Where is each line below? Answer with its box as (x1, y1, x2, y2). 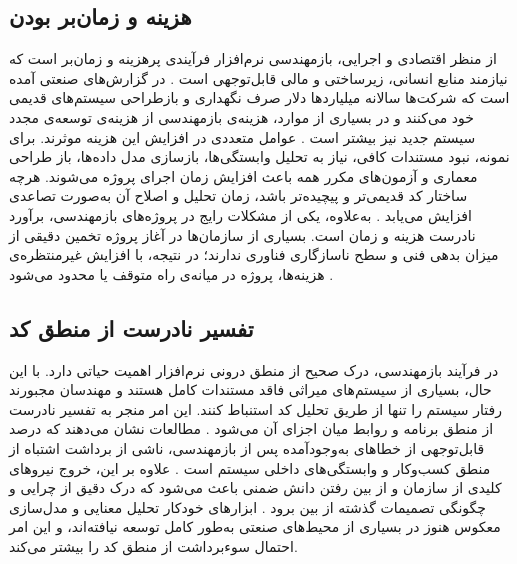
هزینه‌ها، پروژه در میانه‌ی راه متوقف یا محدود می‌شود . (9, 263, 334, 284)
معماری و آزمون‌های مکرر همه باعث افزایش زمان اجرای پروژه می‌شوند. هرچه (9, 165, 478, 186)
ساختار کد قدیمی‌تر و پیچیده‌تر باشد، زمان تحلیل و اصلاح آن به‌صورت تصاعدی (9, 185, 468, 206)
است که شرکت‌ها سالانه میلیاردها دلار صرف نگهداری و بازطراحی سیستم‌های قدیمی (9, 87, 510, 108)
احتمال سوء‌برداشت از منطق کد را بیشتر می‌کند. (9, 535, 298, 556)
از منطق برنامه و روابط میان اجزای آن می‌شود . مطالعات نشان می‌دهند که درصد (9, 418, 494, 439)
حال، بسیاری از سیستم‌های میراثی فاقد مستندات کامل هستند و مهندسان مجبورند (9, 379, 492, 400)
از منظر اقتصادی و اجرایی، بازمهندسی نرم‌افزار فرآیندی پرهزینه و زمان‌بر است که (9, 48, 497, 69)
